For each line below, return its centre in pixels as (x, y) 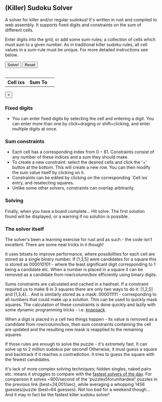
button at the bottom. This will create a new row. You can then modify (81, 167)
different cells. (19, 30)
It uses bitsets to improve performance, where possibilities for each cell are (80, 254)
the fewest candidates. (28, 359)
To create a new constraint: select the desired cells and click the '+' (79, 162)
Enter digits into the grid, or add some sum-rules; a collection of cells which (81, 39)
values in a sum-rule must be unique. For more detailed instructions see (77, 49)
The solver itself (25, 229)
